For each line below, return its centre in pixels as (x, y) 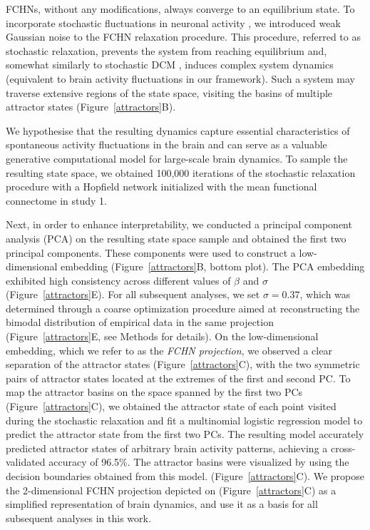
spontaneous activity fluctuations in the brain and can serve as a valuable (166, 144)
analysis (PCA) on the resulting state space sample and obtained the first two (176, 238)
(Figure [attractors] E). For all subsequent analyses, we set (133, 294)
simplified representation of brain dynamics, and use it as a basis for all (162, 504)
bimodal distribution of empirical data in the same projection (140, 322)
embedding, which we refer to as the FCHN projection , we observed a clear (169, 350)
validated (26, 462)
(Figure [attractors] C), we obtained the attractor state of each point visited (171, 406)
